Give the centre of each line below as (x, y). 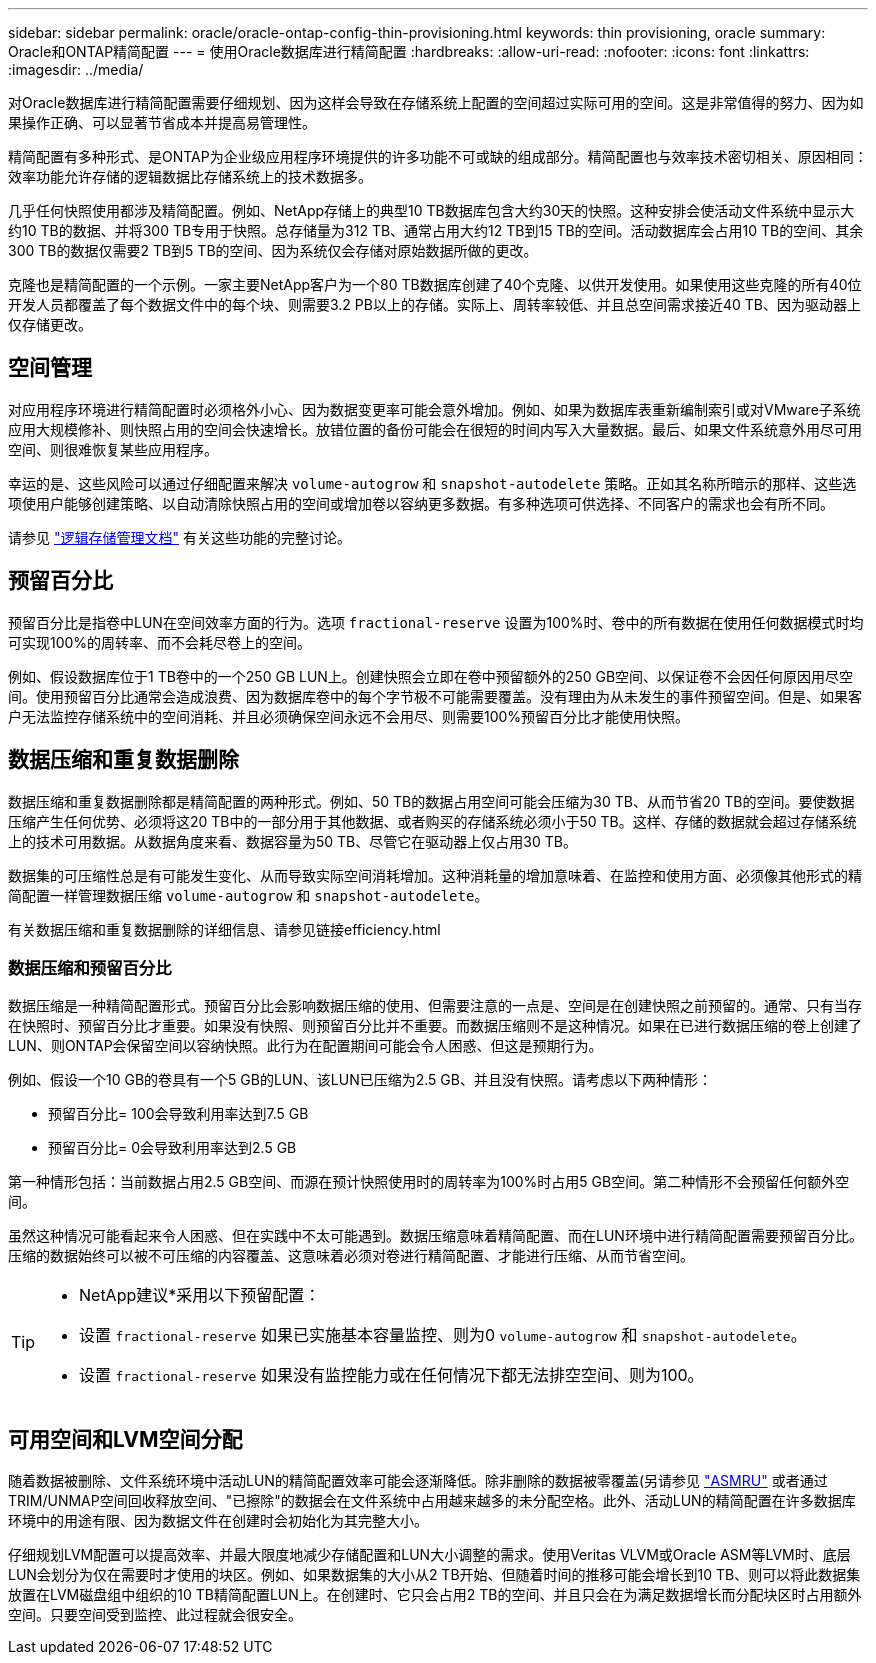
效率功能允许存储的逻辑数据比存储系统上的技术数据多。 (190, 176)
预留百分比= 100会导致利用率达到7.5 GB (178, 1114)
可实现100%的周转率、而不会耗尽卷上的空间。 (160, 642)
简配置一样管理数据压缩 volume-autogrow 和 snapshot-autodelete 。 (248, 895)
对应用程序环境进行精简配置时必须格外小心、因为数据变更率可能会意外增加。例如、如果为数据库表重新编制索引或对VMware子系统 (434, 409)
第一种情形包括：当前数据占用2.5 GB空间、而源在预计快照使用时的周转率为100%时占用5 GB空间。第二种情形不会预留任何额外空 (429, 1182)
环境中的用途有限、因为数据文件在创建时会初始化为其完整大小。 (218, 1521)
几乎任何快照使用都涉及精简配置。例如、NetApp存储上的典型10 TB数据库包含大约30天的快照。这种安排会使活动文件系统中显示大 (431, 210)
